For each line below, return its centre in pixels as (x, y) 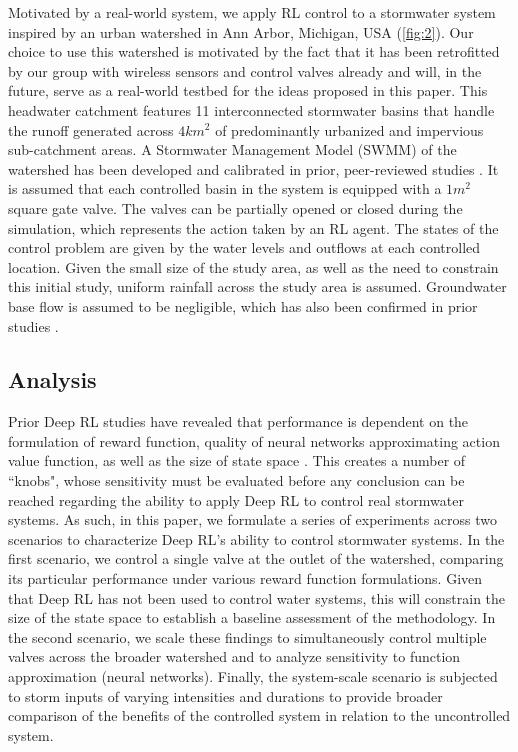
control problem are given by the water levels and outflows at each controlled (244, 247)
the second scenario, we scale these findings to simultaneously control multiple (247, 636)
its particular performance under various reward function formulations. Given (245, 578)
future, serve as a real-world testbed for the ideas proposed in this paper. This (248, 90)
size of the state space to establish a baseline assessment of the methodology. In (252, 617)
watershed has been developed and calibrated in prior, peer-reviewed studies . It (253, 168)
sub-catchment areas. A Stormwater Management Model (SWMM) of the (232, 149)
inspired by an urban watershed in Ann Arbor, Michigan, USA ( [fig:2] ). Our (241, 31)
